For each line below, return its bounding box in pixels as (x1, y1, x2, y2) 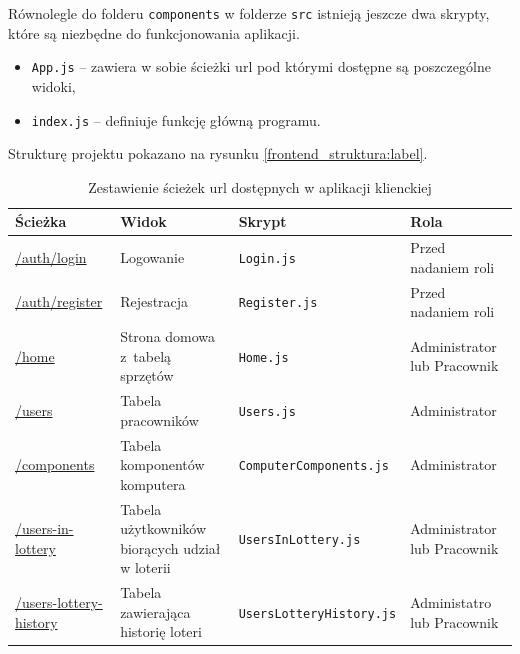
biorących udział (120, 537, 221, 558)
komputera (120, 473, 186, 494)
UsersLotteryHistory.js (238, 606, 397, 621)
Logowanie (120, 246, 185, 267)
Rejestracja (120, 291, 189, 312)
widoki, (31, 75, 76, 96)
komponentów (120, 454, 205, 475)
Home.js (238, 350, 289, 365)
